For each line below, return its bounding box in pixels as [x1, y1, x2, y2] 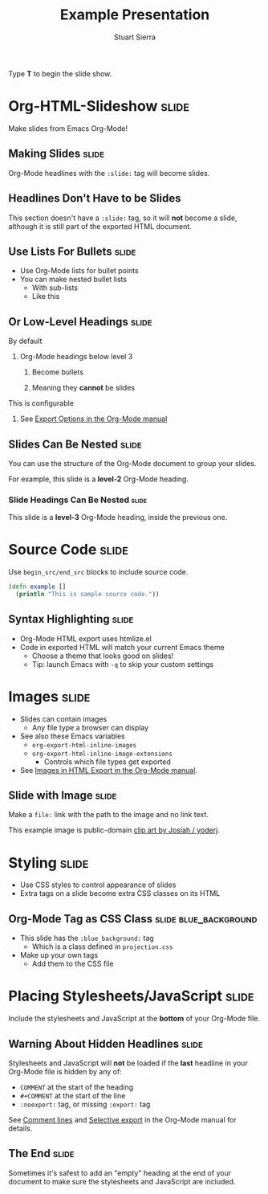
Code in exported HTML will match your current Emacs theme [19, 642, 225, 652]
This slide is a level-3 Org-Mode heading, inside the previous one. [8, 513, 228, 522]
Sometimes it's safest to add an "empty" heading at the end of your [8, 1167, 231, 1178]
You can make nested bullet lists [19, 275, 127, 284]
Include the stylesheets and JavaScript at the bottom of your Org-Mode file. [8, 1014, 261, 1024]
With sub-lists [31, 283, 79, 292]
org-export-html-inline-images [31, 741, 137, 749]
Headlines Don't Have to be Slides [8, 191, 181, 206]
